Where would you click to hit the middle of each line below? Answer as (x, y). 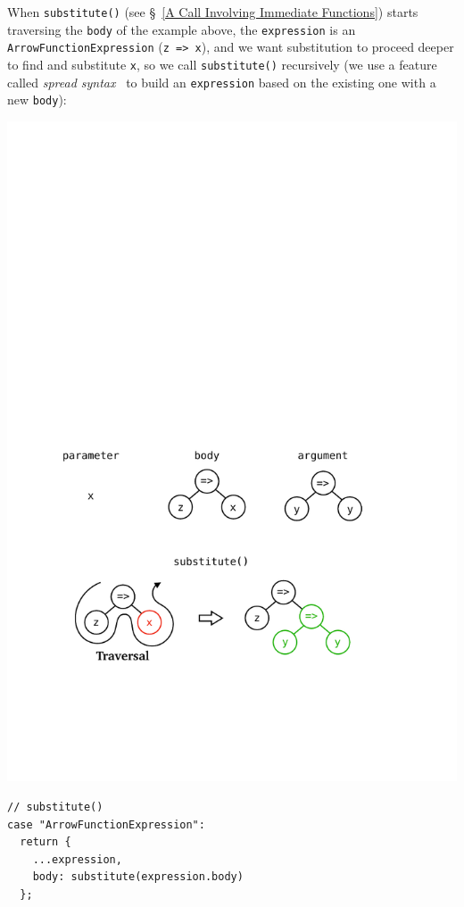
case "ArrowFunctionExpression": (106, 824)
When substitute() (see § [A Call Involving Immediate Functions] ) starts (213, 12)
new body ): (37, 100)
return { (46, 842)
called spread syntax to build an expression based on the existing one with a (222, 82)
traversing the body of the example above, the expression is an (182, 29)
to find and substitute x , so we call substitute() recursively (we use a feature (222, 64)
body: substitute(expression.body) (138, 877)
